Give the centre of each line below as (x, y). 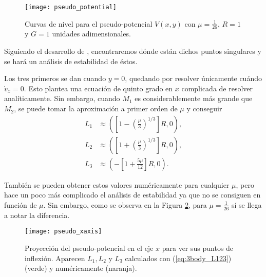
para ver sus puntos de (198, 248)
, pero (245, 184)
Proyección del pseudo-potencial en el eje (89, 248)
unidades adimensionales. (91, 34)
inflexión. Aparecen (55, 258)
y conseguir (204, 108)
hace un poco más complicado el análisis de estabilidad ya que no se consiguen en (132, 195)
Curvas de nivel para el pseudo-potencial (89, 23)
